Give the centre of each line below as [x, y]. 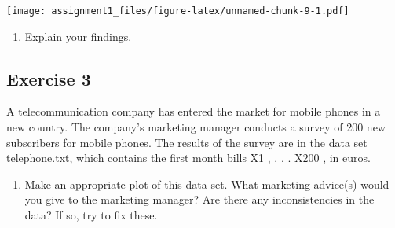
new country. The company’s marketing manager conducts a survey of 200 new [196, 127]
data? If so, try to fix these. [91, 215]
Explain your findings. [78, 36]
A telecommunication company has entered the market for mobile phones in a [194, 111]
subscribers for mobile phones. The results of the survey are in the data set [187, 142]
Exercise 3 [49, 78]
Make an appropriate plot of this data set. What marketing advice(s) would [207, 184]
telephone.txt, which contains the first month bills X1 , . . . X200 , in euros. [188, 158]
